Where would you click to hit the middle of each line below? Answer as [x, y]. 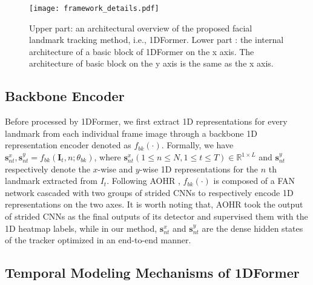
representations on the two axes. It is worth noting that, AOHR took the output [154, 204]
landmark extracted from [51, 181]
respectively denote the [48, 169]
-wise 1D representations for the [199, 169]
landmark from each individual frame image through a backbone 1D [131, 133]
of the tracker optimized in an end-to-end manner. [98, 240]
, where [107, 157]
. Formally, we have [197, 145]
